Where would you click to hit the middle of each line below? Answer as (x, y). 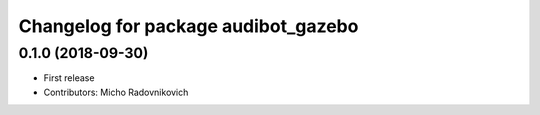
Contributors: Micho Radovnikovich (116, 92)
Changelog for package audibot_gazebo (188, 26)
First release (69, 78)
